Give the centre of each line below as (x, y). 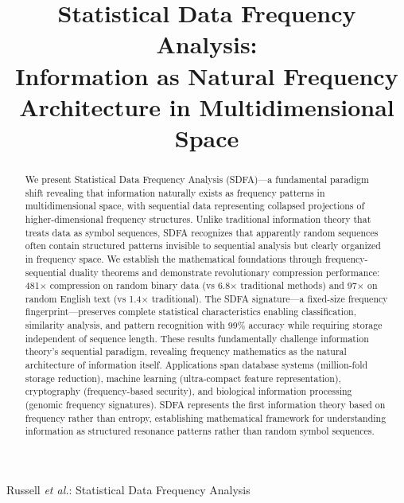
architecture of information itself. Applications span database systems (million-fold (196, 365)
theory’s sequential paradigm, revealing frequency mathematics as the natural (186, 351)
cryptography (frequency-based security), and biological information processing (188, 391)
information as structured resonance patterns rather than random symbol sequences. (200, 431)
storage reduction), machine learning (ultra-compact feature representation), (183, 378)
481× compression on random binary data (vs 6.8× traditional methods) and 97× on (201, 285)
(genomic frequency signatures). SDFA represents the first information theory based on (205, 405)
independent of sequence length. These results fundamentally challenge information (197, 338)
